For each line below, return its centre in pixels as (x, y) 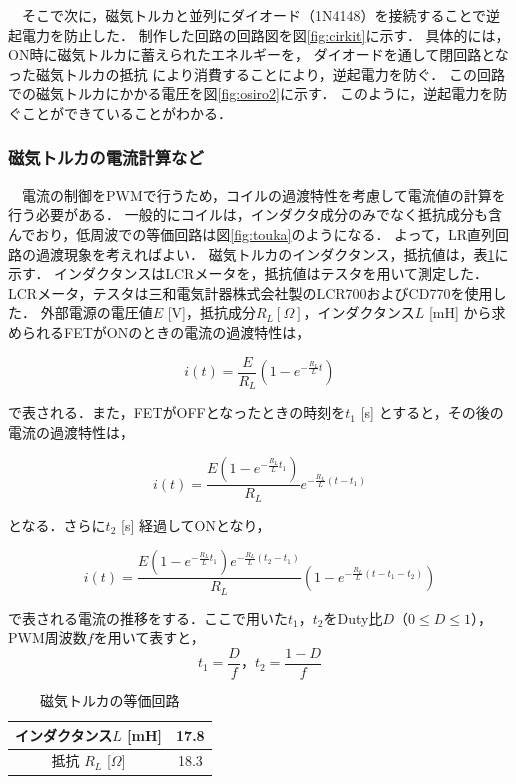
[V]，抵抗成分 (211, 312)
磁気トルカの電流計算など (106, 157)
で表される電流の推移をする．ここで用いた (148, 617)
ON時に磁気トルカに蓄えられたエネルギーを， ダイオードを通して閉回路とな (258, 54)
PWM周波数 (47, 637)
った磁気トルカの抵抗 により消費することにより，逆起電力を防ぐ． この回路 (256, 73)
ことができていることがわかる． (126, 112)
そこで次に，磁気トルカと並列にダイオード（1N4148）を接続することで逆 (260, 15)
